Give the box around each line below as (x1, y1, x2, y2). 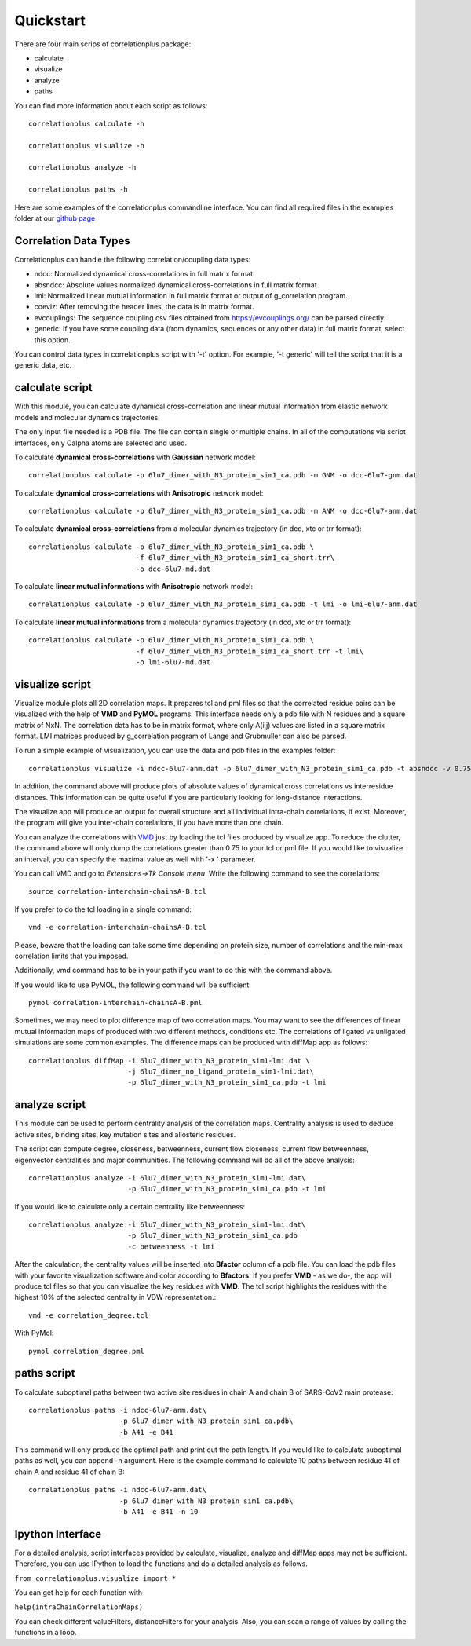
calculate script (14, 381, 93, 394)
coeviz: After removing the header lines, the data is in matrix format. (34, 302, 254, 312)
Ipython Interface (14, 1527, 102, 1541)
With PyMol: (14, 1328, 54, 1338)
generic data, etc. (14, 360, 72, 370)
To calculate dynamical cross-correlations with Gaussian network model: (14, 452, 256, 462)
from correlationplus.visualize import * (14, 1574, 177, 1582)
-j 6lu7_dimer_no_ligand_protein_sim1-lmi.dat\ (127, 1067, 314, 1076)
